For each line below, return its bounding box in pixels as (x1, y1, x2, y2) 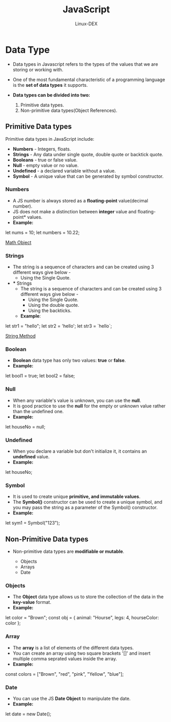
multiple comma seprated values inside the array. (12, 655, 117, 661)
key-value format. (12, 599, 51, 605)
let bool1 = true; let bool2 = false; (5, 373, 75, 379)
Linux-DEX (75, 21, 98, 27)
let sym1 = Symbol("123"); (5, 520, 60, 526)
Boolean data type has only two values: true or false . (12, 357, 126, 363)
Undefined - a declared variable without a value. (12, 168, 116, 174)
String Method (5, 333, 36, 339)
